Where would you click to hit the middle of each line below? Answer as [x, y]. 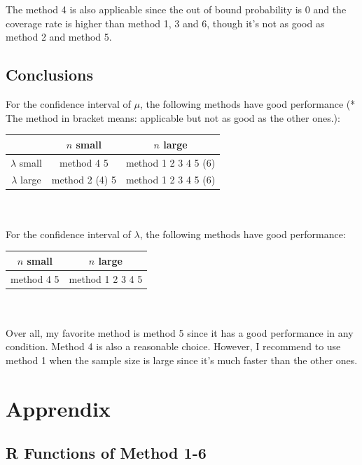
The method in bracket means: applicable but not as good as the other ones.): [173, 117]
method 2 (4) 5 [84, 180]
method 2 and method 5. [59, 37]
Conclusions [50, 75]
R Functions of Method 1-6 [106, 453]
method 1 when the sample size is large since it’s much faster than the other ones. [182, 360]
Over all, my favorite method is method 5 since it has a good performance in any [180, 332]
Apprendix [58, 408]
